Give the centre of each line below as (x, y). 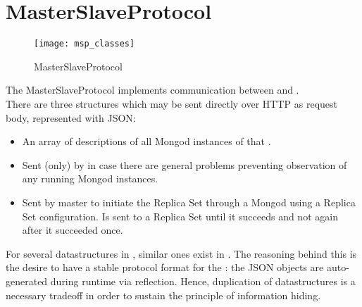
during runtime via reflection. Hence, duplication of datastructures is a (203, 281)
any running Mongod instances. (90, 178)
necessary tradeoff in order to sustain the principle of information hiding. (163, 295)
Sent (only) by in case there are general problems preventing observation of (185, 164)
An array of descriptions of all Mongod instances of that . (146, 141)
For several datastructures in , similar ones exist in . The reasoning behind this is (181, 253)
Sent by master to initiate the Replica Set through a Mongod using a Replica (189, 202)
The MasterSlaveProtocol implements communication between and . (152, 90)
